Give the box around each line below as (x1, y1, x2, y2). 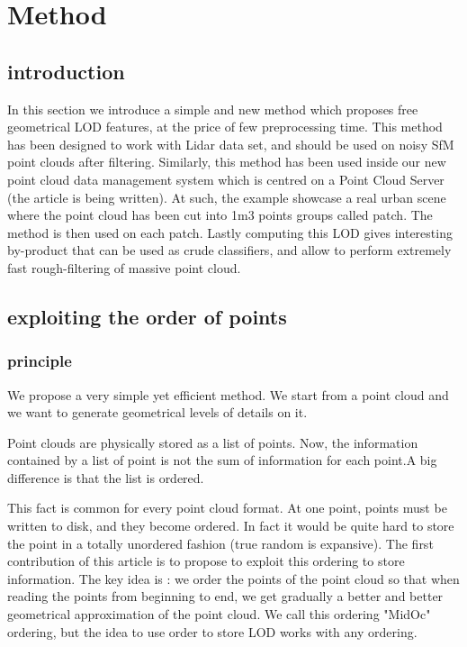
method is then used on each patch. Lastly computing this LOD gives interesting (7, 223, 453, 241)
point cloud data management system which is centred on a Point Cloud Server (7, 169, 445, 188)
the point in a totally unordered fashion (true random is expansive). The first (7, 533, 434, 552)
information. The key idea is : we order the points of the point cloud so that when (7, 569, 460, 588)
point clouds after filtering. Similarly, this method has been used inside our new (7, 152, 446, 171)
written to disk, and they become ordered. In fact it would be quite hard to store (7, 516, 454, 535)
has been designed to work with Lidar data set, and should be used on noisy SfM (7, 134, 454, 153)
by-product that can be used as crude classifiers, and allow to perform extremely (7, 241, 452, 260)
